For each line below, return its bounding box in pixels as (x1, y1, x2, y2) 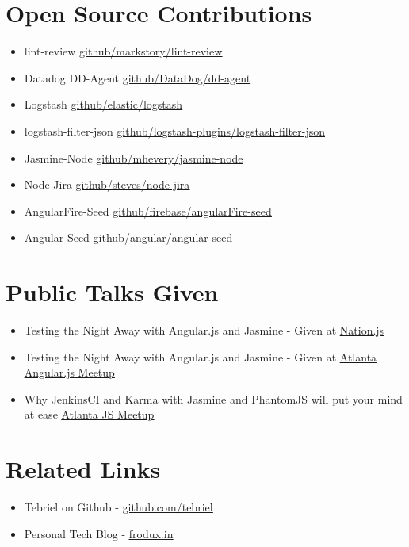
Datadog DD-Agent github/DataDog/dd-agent (24, 69, 251, 86)
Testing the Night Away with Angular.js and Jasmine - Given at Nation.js (24, 322, 384, 338)
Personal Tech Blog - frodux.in (24, 525, 174, 541)
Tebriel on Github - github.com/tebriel (24, 499, 213, 515)
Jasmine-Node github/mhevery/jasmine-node (24, 149, 243, 166)
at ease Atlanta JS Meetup (24, 406, 155, 423)
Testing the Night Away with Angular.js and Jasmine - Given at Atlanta (24, 348, 377, 365)
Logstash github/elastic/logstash (24, 96, 183, 113)
